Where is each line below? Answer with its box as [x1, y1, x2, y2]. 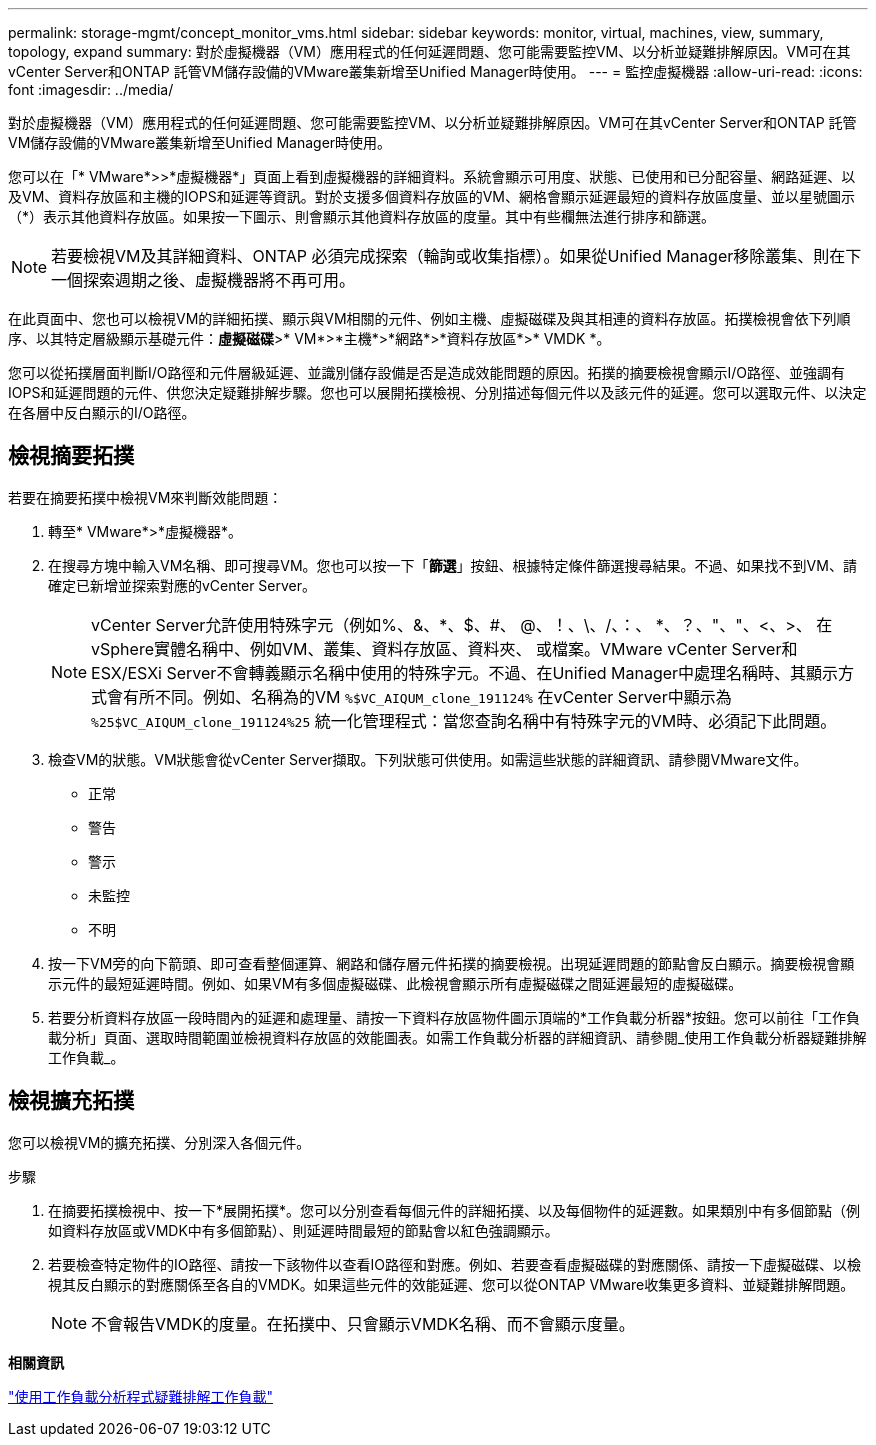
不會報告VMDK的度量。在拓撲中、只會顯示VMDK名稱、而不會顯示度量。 [91, 1313, 635, 1334]
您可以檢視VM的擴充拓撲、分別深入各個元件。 [8, 1133, 311, 1151]
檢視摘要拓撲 [8, 443, 134, 469]
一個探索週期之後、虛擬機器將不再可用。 [51, 270, 356, 290]
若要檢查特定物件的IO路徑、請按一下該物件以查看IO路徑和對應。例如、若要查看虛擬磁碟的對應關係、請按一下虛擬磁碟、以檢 [48, 1255, 861, 1273]
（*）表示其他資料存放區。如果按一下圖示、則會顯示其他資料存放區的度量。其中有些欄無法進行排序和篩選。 [8, 208, 716, 225]
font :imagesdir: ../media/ [8, 81, 174, 98]
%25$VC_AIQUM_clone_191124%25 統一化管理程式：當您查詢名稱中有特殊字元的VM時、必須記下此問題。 [91, 710, 837, 731]
